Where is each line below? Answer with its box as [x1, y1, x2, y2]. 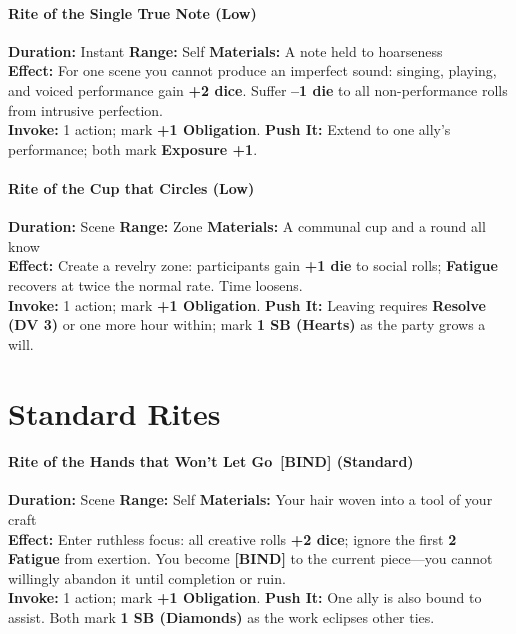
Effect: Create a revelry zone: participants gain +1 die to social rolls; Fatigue [8, 255, 498, 276]
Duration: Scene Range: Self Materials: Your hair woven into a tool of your [8, 489, 493, 510]
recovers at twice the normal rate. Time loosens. [8, 274, 303, 295]
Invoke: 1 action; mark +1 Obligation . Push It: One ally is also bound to [8, 587, 482, 608]
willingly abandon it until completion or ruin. [8, 567, 286, 588]
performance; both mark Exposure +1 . [8, 138, 258, 159]
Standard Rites [8, 392, 221, 433]
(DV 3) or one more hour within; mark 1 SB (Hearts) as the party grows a [8, 314, 486, 335]
